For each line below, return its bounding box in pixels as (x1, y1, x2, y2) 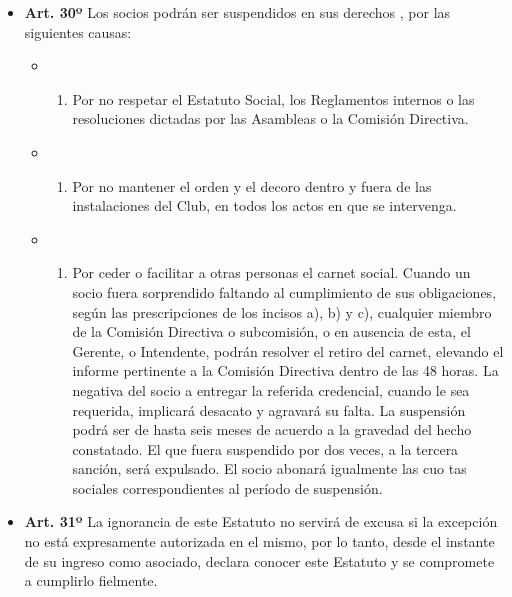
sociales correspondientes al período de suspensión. (72, 477, 383, 498)
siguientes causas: (24, 21, 132, 42)
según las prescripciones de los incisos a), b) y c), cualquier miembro (72, 301, 492, 322)
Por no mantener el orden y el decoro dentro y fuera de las (72, 175, 432, 196)
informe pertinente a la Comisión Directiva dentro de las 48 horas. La (72, 360, 499, 381)
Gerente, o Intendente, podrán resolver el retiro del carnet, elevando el (72, 340, 504, 361)
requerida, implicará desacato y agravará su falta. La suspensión (72, 399, 466, 420)
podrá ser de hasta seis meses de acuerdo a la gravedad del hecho (72, 419, 472, 440)
